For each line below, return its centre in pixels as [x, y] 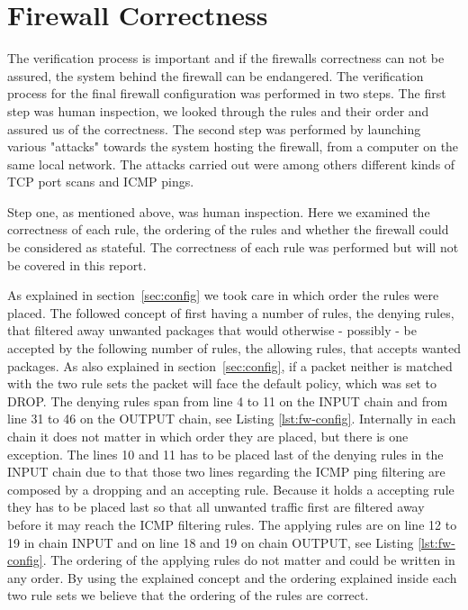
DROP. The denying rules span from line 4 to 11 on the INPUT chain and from [228, 401]
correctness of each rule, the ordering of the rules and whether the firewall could [228, 229]
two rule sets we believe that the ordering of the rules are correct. [188, 595]
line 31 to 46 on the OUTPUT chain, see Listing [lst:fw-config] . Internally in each [232, 419]
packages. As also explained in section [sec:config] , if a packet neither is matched [230, 365]
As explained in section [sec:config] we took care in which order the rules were [223, 295]
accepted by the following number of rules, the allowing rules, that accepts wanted [234, 348]
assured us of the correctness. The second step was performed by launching [214, 128]
